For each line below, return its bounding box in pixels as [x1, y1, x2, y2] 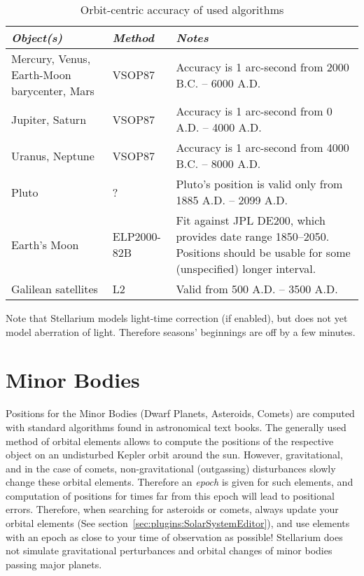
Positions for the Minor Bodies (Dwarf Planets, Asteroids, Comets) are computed [6, 406, 355, 421]
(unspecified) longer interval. [176, 260, 316, 276]
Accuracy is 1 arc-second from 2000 [176, 58, 349, 75]
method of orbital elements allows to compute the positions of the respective [6, 433, 334, 448]
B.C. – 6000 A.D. [176, 74, 261, 91]
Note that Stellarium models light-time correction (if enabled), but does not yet [6, 311, 348, 325]
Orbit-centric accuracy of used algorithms [80, 1, 284, 17]
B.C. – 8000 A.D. [176, 155, 261, 171]
